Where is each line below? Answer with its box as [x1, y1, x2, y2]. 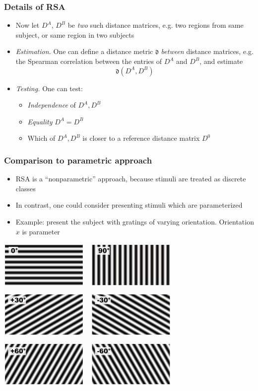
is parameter [22, 226, 60, 236]
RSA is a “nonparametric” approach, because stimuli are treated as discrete [15, 173, 246, 184]
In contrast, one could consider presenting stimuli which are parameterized [15, 200, 243, 210]
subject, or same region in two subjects [15, 29, 134, 40]
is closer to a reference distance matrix [82, 133, 200, 143]
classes [15, 183, 36, 193]
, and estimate [199, 56, 243, 66]
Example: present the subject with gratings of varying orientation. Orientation [15, 216, 254, 226]
